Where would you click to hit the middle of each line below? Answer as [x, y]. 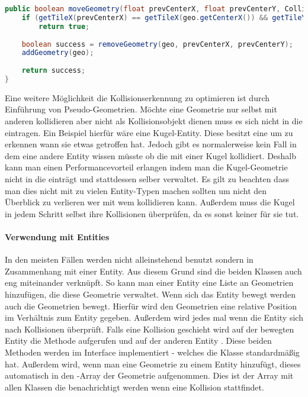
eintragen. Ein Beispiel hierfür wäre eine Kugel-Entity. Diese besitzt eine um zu [149, 132]
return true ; [64, 26]
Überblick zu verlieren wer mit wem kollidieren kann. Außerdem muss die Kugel [150, 202]
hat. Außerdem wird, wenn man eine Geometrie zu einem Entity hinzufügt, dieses [153, 364]
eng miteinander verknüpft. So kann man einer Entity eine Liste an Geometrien [149, 283]
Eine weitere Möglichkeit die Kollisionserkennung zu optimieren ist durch [137, 97]
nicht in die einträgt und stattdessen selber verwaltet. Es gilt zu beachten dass [147, 179]
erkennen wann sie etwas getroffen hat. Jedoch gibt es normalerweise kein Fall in [151, 144]
